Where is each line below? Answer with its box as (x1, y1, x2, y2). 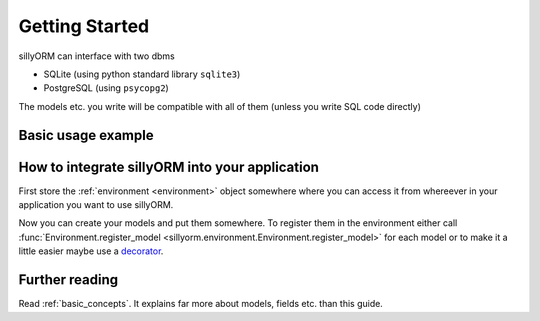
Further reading (18, 271, 119, 289)
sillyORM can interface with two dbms (18, 50, 175, 62)
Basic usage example (18, 126, 154, 144)
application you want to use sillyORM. (18, 199, 174, 211)
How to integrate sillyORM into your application (18, 158, 320, 175)
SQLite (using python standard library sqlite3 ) (43, 68, 241, 80)
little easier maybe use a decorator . (18, 245, 164, 257)
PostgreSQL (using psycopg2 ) (43, 82, 169, 94)
